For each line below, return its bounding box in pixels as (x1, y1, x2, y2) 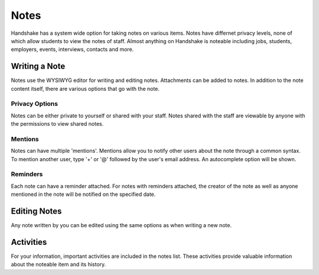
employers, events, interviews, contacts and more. (11, 46, 134, 53)
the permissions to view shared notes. (11, 120, 104, 127)
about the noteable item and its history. (11, 261, 106, 268)
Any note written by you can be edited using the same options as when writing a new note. (11, 222, 232, 229)
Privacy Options (11, 100, 58, 108)
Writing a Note (11, 61, 66, 71)
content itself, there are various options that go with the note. (11, 85, 159, 92)
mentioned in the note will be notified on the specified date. (11, 191, 156, 198)
